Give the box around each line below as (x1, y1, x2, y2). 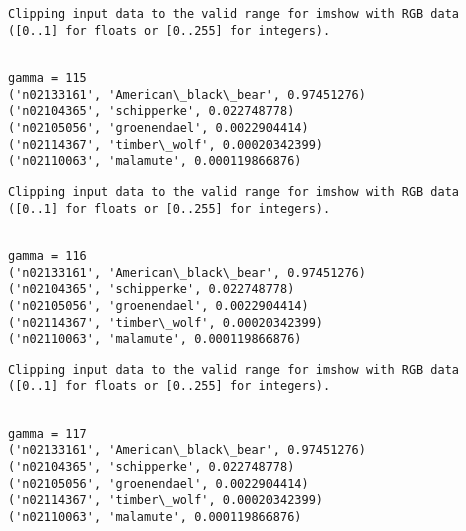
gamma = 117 (8, 426, 87, 441)
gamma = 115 (8, 70, 87, 85)
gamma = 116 (8, 248, 87, 263)
